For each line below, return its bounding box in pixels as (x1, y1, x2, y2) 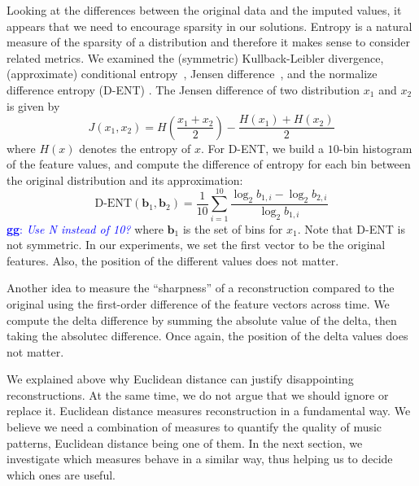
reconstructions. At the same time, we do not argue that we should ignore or (7, 386, 389, 403)
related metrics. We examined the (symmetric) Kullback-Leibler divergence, (7, 49, 384, 66)
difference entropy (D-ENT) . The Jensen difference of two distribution (7, 81, 360, 98)
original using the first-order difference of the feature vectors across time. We (7, 295, 390, 312)
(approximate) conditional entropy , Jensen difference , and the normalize (7, 65, 378, 82)
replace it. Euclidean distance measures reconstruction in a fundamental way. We (7, 402, 411, 419)
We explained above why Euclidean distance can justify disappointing (7, 370, 354, 387)
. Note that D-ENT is (297, 220, 405, 237)
